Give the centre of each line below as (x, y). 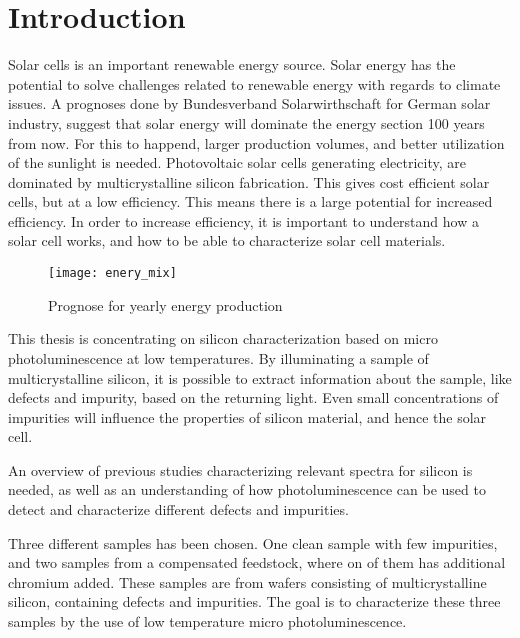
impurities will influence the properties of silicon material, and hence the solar (247, 416)
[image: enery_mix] (112, 273)
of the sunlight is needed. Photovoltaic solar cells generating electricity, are (237, 162)
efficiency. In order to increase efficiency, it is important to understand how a (243, 220)
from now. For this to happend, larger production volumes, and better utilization (256, 142)
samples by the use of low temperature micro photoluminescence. (207, 621)
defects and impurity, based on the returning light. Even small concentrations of (253, 397)
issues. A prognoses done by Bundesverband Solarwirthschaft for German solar (249, 103)
